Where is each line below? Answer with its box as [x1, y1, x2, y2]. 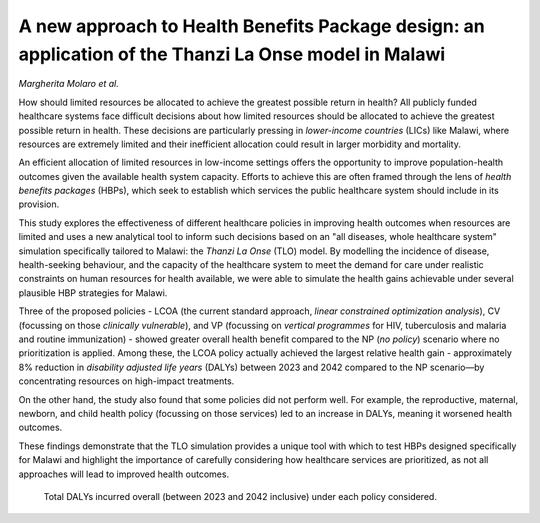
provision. [18, 198, 60, 210]
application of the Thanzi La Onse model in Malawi [18, 43, 446, 65]
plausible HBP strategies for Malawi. [18, 286, 168, 299]
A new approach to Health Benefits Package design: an [18, 15, 485, 37]
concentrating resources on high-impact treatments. [18, 375, 235, 387]
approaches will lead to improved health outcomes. [18, 468, 230, 480]
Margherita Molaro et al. [18, 78, 120, 90]
